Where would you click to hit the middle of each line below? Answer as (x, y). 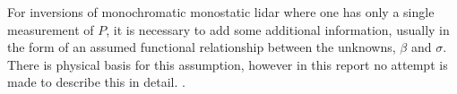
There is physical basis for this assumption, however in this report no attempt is (228, 64)
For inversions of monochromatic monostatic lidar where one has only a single (221, 12)
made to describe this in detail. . (96, 82)
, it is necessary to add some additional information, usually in (278, 29)
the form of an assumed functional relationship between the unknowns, (202, 47)
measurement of (51, 29)
